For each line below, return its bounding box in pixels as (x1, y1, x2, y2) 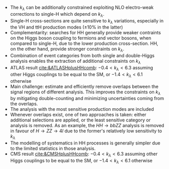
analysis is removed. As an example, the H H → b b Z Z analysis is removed (10, 123, 164, 129)
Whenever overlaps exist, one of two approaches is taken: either (10, 112, 147, 118)
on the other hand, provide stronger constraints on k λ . (10, 46, 124, 53)
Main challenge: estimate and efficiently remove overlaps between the (10, 83, 159, 89)
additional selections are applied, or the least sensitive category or (10, 117, 151, 123)
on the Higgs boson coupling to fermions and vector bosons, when (10, 35, 152, 41)
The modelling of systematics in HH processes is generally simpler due (10, 140, 160, 146)
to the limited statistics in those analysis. (10, 146, 96, 152)
